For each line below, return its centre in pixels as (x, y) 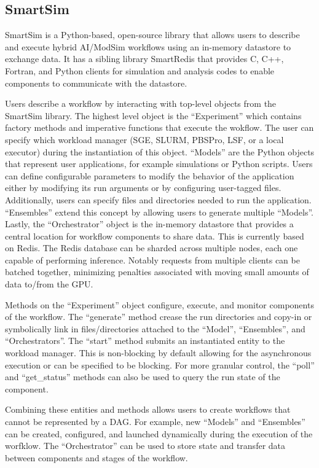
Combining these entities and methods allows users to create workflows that (148, 409)
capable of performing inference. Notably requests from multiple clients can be (152, 259)
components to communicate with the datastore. (96, 83)
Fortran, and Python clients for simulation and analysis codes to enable (140, 70)
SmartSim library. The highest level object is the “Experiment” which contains (153, 115)
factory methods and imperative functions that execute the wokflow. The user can (159, 127)
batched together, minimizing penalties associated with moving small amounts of (157, 272)
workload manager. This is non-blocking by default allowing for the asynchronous (158, 353)
